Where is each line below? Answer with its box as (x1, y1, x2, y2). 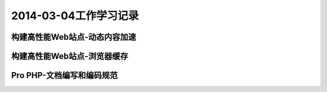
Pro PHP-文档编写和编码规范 (11, 70, 118, 81)
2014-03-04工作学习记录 (11, 9, 139, 22)
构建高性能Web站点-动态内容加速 (11, 32, 136, 42)
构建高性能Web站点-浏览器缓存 (11, 51, 128, 61)
